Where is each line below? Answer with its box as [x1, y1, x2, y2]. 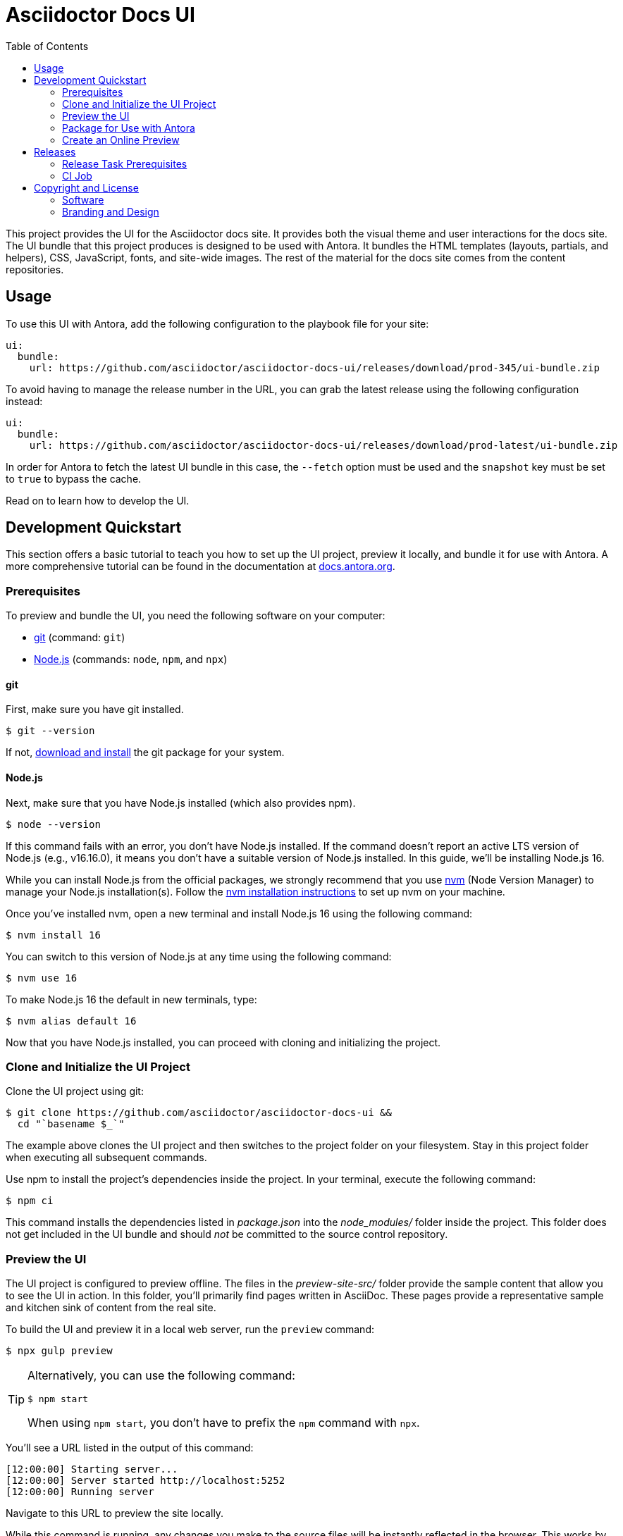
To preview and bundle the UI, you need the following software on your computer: [6, 609, 385, 622]
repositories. [6, 263, 64, 275]
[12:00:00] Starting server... [6, 1463, 178, 1475]
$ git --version [6, 725, 95, 737]
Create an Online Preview [62, 133, 180, 146]
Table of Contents [6, 39, 89, 52]
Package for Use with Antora [62, 121, 195, 134]
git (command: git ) [34, 631, 125, 644]
